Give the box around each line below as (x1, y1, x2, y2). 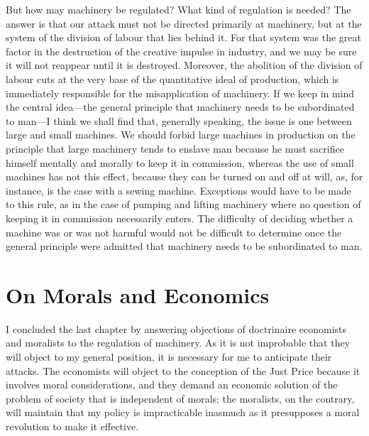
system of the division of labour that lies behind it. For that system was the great (6, 30, 361, 45)
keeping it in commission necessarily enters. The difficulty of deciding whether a (6, 210, 353, 225)
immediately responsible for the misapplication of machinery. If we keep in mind (6, 85, 355, 100)
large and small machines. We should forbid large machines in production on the (6, 127, 356, 142)
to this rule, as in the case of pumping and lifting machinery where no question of (6, 197, 361, 212)
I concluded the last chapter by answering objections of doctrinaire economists (6, 321, 347, 336)
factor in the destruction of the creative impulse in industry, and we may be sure (6, 43, 357, 58)
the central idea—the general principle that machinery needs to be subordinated (6, 99, 355, 114)
